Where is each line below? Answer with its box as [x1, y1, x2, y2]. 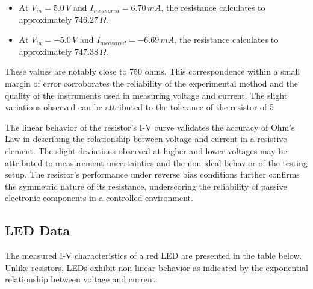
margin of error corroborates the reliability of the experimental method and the [5, 76, 298, 89]
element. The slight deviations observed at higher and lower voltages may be [5, 144, 287, 157]
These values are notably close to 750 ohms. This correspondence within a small [5, 65, 300, 78]
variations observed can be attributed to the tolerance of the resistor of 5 [5, 101, 274, 113]
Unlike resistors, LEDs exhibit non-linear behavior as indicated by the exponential [5, 261, 308, 273]
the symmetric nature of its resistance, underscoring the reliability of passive [5, 179, 287, 192]
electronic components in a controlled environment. [5, 191, 193, 204]
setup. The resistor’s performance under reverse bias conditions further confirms [5, 168, 300, 181]
